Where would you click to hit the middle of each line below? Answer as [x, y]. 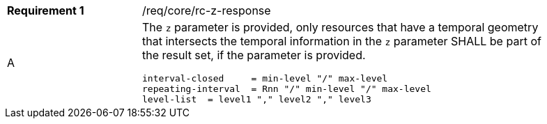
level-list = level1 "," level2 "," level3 [257, 99]
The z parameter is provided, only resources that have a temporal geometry [340, 27]
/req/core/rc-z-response [207, 10]
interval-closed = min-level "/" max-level [265, 78]
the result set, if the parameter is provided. [254, 55]
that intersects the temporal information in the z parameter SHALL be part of [342, 41]
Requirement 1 [46, 10]
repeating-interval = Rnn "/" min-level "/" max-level [287, 89]
